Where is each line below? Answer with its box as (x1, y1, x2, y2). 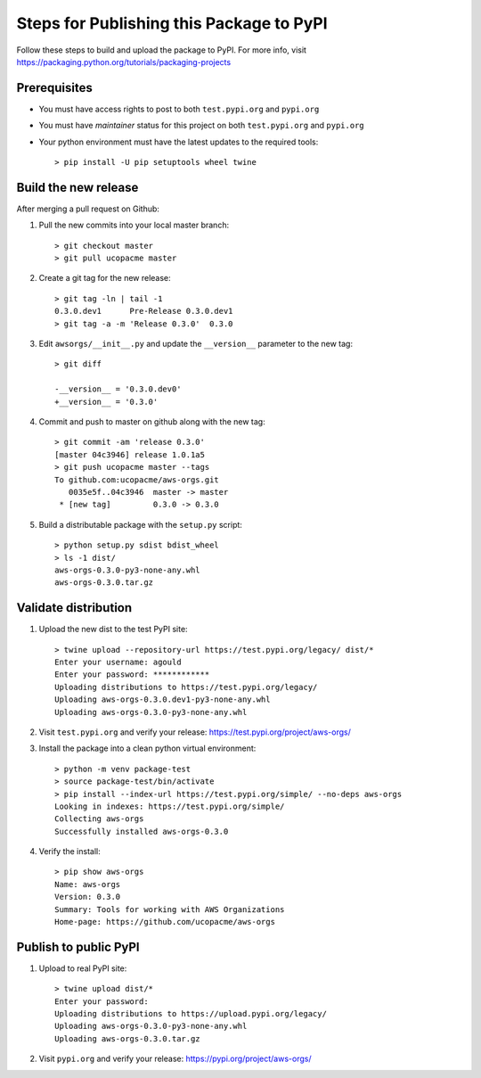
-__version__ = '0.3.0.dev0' (54, 384, 182, 394)
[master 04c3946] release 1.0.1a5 (54, 449, 205, 459)
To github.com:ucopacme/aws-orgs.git (54, 474, 220, 485)
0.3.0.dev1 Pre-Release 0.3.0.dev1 (54, 306, 233, 317)
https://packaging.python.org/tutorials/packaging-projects (16, 56, 232, 67)
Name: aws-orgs (54, 879, 121, 889)
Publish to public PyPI (16, 939, 140, 954)
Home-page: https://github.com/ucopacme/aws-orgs (54, 917, 276, 927)
